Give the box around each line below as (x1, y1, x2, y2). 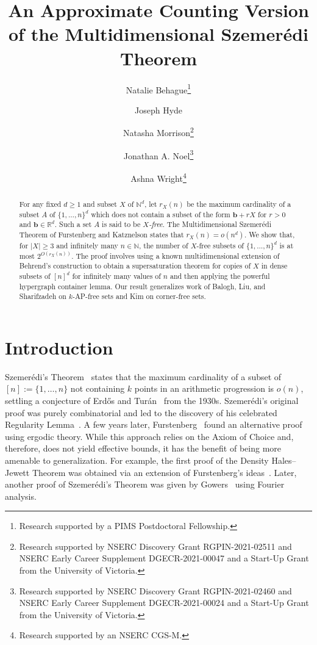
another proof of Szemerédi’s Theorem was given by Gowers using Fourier (5, 478, 285, 491)
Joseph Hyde (134, 103, 183, 116)
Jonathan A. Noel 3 (123, 147, 194, 162)
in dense (261, 261, 288, 271)
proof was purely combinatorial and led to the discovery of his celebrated (5, 406, 277, 419)
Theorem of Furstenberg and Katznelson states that (19, 229, 184, 239)
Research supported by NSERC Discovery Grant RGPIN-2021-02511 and (19, 539, 292, 552)
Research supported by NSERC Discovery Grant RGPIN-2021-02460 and (19, 584, 292, 597)
